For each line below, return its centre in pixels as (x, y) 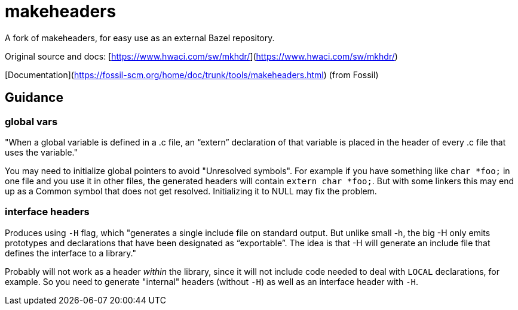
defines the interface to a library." (71, 253)
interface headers (47, 212)
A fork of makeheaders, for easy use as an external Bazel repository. (140, 38)
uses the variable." (41, 152)
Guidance (34, 98)
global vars (31, 121)
